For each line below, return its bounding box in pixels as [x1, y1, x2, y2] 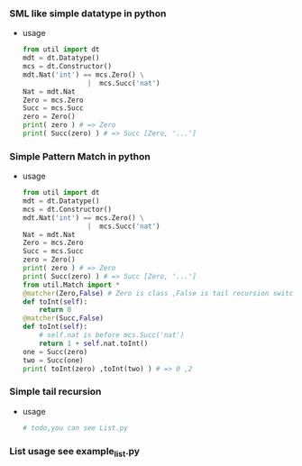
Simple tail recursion [9, 386, 102, 398]
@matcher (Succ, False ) [22, 314, 104, 323]
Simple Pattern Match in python [9, 150, 151, 162]
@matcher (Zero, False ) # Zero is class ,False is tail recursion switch [22, 288, 297, 297]
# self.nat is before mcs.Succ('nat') [39, 331, 185, 340]
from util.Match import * [22, 280, 120, 289]
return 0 [39, 306, 72, 315]
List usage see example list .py [9, 444, 141, 459]
